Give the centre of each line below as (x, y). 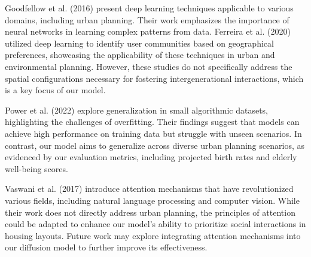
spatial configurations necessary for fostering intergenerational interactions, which (154, 78)
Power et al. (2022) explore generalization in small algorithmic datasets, (137, 110)
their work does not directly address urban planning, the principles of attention (150, 212)
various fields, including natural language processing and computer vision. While (152, 200)
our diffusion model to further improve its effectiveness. (106, 247)
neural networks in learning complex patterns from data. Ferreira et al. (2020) (148, 31)
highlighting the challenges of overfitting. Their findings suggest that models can (152, 122)
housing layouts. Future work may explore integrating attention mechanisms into (153, 235)
